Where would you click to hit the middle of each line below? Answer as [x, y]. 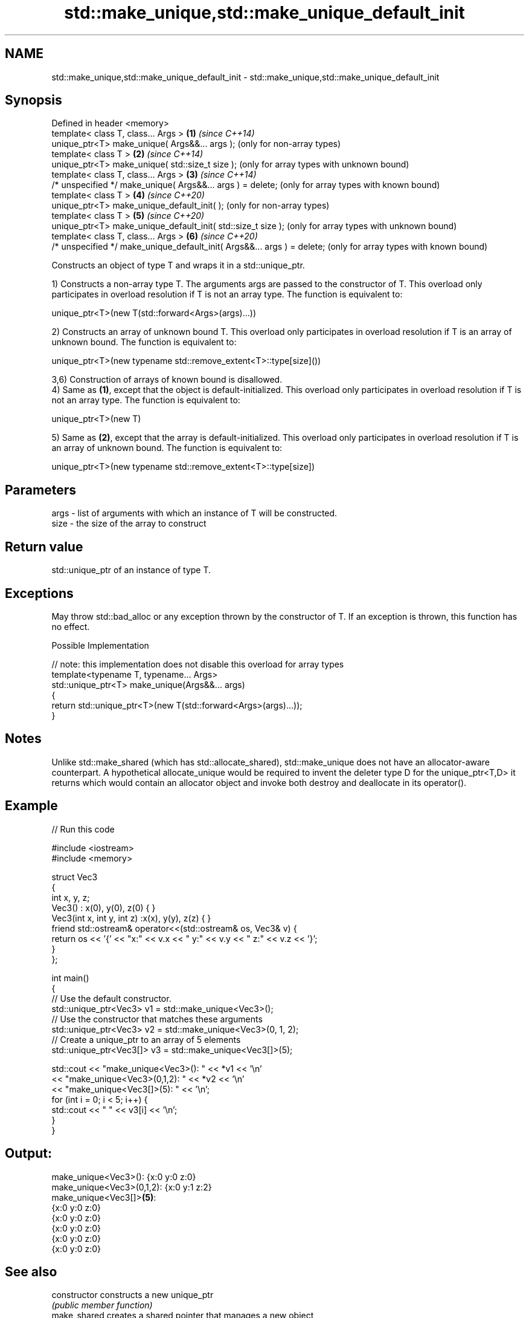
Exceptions [39, 593]
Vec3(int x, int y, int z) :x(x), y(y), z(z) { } [131, 918]
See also [31, 1271]
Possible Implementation [100, 645]
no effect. [71, 626]
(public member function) [102, 1305]
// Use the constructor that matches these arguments [157, 1019]
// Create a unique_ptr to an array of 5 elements [146, 1039]
